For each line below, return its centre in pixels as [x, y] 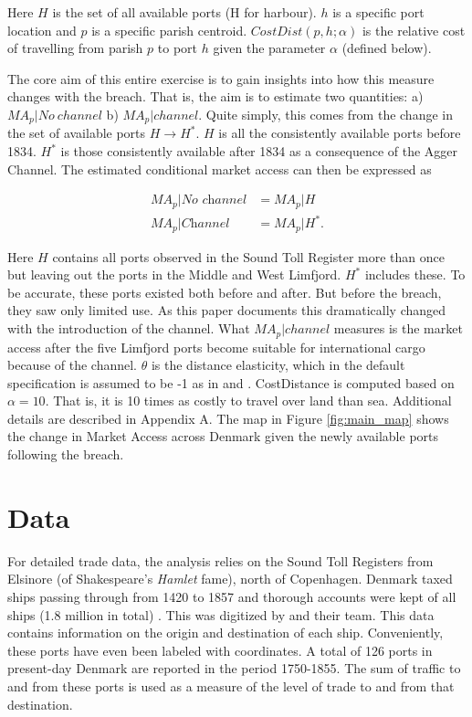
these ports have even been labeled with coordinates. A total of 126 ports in [220, 650]
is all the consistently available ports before [340, 133]
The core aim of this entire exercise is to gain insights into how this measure [221, 78]
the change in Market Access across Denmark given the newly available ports [223, 436]
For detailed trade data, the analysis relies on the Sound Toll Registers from [220, 560]
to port [177, 48]
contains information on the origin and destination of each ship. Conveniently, [226, 633]
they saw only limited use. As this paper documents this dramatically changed [227, 310]
